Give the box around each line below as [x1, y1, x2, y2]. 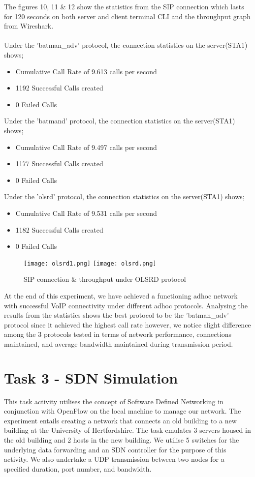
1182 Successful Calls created [15, 224, 103, 235]
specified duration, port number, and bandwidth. [4, 463, 152, 474]
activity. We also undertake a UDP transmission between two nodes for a [4, 454, 224, 464]
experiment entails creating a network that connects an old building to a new [4, 415, 237, 425]
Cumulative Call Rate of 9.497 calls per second [15, 142, 157, 152]
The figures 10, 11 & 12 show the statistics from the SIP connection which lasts [4, 1, 244, 11]
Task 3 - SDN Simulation [4, 367, 178, 388]
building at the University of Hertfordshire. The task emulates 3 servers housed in [4, 425, 251, 435]
